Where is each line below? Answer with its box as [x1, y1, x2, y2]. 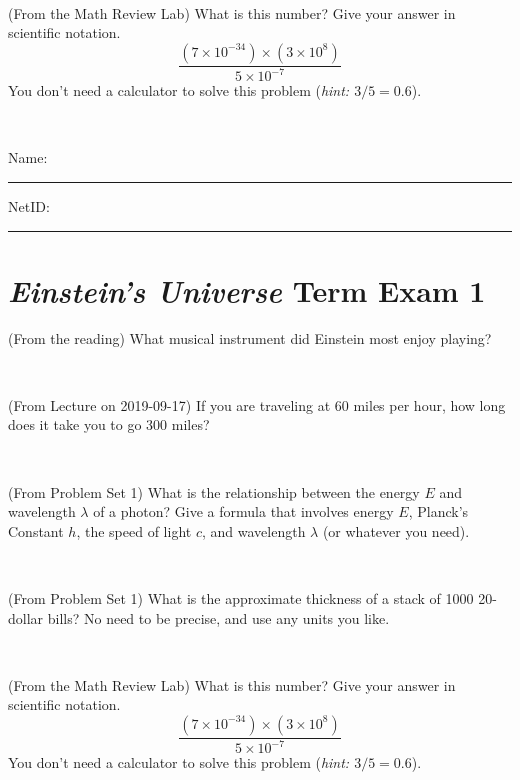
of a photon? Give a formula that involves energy [93, 501, 394, 522]
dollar [8, 607, 44, 628]
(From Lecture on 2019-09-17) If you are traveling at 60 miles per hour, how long [8, 394, 506, 415]
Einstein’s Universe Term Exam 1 [8, 269, 486, 311]
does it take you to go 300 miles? [8, 414, 210, 435]
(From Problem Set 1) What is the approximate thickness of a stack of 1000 [8, 588, 474, 608]
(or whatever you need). [322, 520, 470, 541]
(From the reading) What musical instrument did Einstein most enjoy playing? [8, 327, 492, 348]
